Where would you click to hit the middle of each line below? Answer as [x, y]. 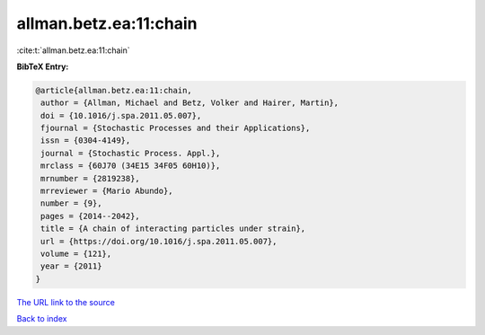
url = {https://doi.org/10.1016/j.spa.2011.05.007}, [159, 241]
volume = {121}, [76, 254]
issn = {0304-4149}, [86, 141]
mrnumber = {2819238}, [91, 178]
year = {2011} [71, 266]
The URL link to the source [66, 302]
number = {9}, [71, 203]
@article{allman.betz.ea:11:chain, [114, 90]
